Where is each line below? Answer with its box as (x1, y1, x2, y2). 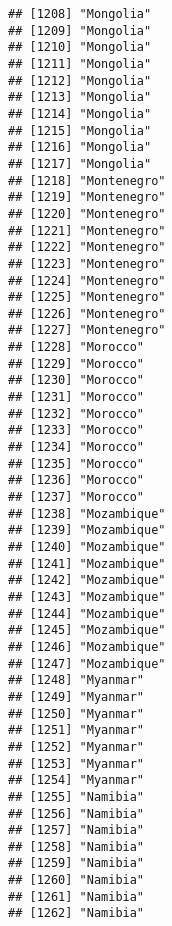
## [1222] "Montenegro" (8, 240, 166, 255)
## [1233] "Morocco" (8, 423, 145, 438)
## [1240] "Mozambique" (8, 540, 166, 554)
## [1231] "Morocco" (8, 390, 145, 405)
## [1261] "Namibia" (8, 889, 145, 904)
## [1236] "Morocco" (8, 473, 145, 488)
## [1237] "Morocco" (8, 490, 145, 505)
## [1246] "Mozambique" (8, 639, 166, 654)
